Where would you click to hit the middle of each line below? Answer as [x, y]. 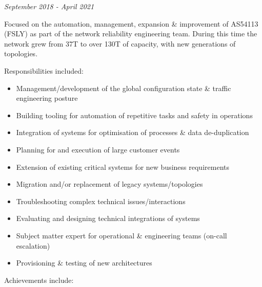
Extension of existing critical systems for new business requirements [123, 167]
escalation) [33, 245]
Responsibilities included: [44, 70]
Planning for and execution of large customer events [98, 149]
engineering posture [47, 98]
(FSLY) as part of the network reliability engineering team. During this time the [131, 34]
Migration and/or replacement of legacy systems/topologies [109, 184]
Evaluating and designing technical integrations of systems [108, 218]
